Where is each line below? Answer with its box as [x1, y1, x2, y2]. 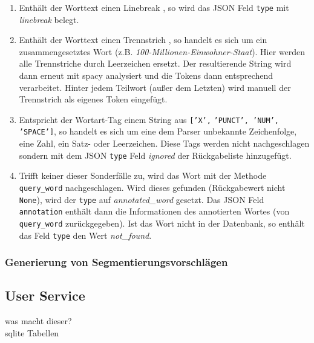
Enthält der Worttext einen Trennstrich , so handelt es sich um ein [19, 33, 267, 46]
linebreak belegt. [19, 13, 79, 25]
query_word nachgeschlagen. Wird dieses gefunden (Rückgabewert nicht [19, 181, 286, 193]
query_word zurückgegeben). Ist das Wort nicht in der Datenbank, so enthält [19, 216, 305, 229]
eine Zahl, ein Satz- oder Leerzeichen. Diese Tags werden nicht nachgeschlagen [19, 137, 310, 150]
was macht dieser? [5, 315, 72, 327]
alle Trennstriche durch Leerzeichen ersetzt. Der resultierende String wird [19, 57, 292, 70]
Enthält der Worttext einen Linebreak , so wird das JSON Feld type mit [19, 1, 289, 13]
